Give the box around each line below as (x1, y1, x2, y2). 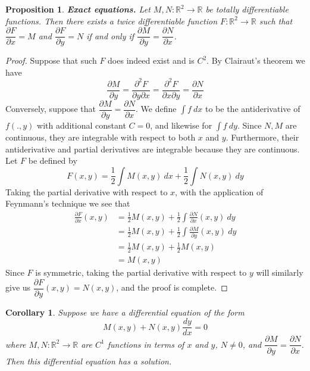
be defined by (28, 154, 77, 167)
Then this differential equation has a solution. (5, 354, 172, 367)
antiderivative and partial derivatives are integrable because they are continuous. (5, 142, 300, 155)
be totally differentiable (205, 3, 289, 15)
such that (259, 14, 293, 27)
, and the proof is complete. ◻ (116, 281, 228, 294)
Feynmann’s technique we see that (5, 197, 130, 210)
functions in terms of (107, 338, 184, 350)
